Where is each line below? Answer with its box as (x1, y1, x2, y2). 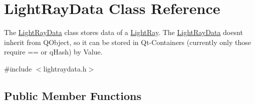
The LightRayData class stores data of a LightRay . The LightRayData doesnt (4, 27, 243, 37)
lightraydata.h (43, 63, 87, 73)
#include (4, 63, 32, 73)
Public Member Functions (4, 87, 141, 103)
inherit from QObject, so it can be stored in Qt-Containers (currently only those (4, 36, 251, 47)
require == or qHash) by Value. (4, 46, 103, 57)
